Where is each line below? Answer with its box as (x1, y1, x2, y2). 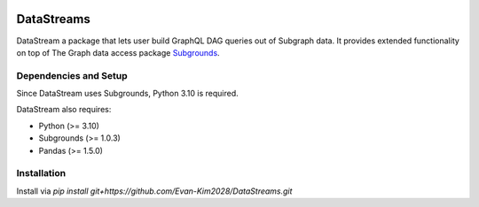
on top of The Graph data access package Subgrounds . (16, 47, 221, 57)
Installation (16, 167, 67, 180)
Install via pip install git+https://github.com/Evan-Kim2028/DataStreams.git (16, 186, 293, 196)
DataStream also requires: (16, 104, 112, 115)
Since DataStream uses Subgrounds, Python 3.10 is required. (16, 88, 239, 99)
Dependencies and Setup (16, 69, 128, 81)
